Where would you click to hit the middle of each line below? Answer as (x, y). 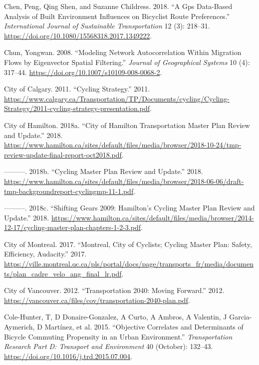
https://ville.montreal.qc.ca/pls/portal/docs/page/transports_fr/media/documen (129, 264)
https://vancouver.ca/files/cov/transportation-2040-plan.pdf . (97, 300)
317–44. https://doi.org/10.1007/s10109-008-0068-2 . (83, 72)
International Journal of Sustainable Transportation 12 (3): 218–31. (107, 26)
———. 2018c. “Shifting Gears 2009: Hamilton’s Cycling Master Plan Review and (129, 208)
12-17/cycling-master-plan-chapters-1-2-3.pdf (73, 227)
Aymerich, (19, 327)
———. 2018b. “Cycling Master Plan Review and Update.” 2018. (104, 171)
